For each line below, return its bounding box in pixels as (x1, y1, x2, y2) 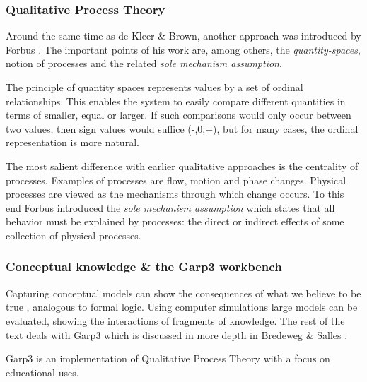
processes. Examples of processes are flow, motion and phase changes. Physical (6, 172, 346, 187)
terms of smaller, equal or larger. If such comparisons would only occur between (6, 107, 351, 122)
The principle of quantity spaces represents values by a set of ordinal (6, 80, 303, 94)
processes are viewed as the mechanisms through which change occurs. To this (6, 186, 344, 201)
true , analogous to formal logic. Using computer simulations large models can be (6, 299, 358, 314)
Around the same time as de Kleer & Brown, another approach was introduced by (6, 28, 361, 43)
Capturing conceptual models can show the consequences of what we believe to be (6, 285, 361, 300)
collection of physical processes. (6, 227, 141, 242)
